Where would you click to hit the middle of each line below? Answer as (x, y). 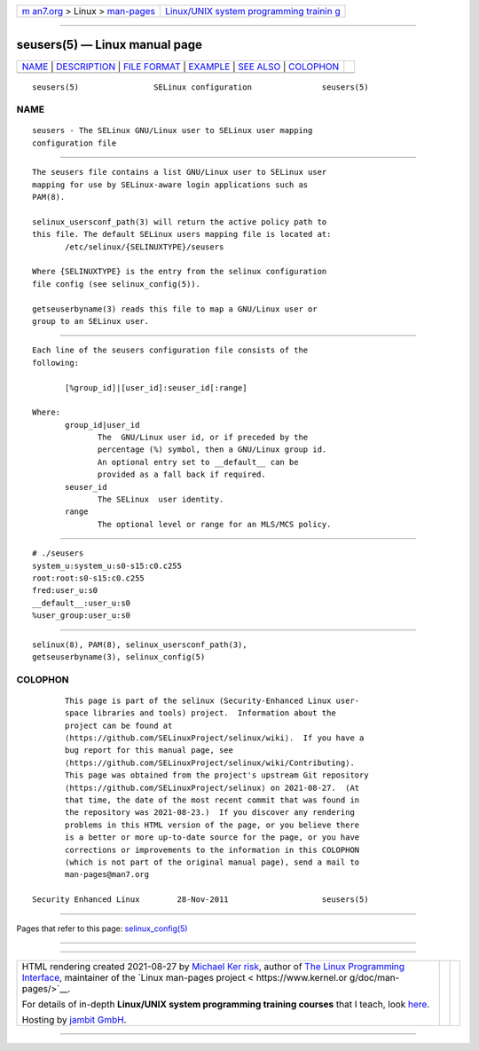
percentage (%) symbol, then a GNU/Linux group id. (212, 450)
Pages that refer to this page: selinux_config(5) (102, 929)
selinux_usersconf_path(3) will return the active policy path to (180, 221)
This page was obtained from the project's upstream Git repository (217, 775)
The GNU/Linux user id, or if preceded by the (203, 438)
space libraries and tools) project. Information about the (200, 713)
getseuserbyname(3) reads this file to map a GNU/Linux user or (175, 309)
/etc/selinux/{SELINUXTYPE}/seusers (145, 247)
